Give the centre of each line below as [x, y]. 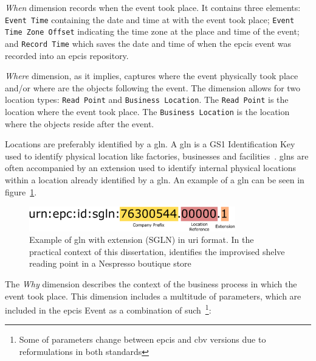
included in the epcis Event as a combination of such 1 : [108, 309]
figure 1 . [21, 191]
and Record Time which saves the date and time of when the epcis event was [148, 43]
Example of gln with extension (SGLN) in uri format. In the [142, 240]
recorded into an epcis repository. [67, 55]
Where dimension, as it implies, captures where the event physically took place [152, 76]
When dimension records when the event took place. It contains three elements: [153, 7]
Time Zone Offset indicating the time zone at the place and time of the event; [152, 31]
